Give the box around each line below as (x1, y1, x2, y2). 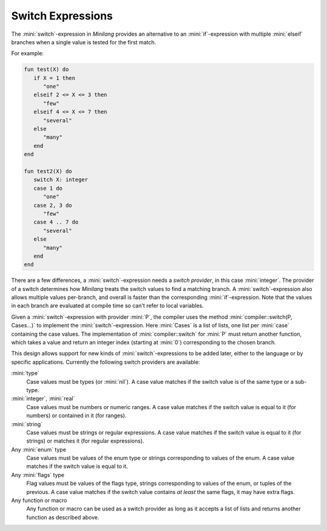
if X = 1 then (33, 75, 76, 81)
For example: (11, 50, 44, 57)
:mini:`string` (11, 420, 43, 427)
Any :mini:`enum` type (11, 446, 67, 453)
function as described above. (26, 513, 100, 521)
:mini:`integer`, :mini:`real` (11, 395, 75, 402)
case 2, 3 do (33, 202, 73, 209)
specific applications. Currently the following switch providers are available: (11, 358, 200, 366)
